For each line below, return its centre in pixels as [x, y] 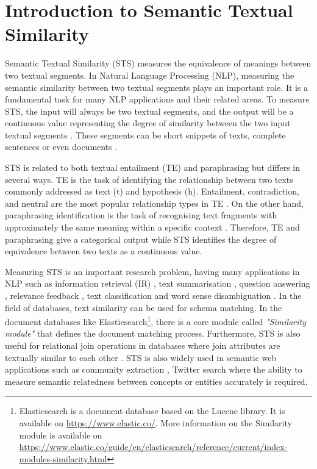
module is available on [61, 435]
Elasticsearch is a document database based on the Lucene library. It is [152, 411]
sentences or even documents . [61, 147]
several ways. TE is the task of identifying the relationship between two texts [149, 179]
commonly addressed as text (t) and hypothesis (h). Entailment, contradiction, [152, 191]
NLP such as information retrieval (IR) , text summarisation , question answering [158, 283]
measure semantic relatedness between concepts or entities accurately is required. [156, 381]
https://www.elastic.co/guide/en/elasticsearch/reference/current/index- [153, 447]
